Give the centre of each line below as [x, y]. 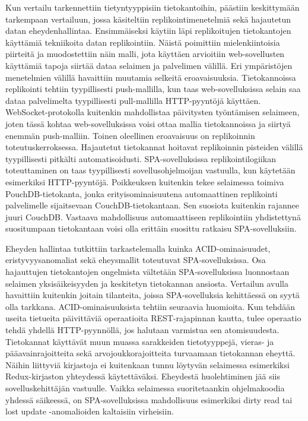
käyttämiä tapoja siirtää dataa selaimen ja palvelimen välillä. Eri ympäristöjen [149, 65]
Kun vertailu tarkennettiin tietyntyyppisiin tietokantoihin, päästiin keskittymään [153, 7]
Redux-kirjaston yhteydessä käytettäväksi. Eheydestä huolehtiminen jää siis [143, 376]
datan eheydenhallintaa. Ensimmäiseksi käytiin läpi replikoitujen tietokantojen [148, 31]
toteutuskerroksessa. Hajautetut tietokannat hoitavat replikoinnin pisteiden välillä [154, 147]
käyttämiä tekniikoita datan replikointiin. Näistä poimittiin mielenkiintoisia [143, 42]
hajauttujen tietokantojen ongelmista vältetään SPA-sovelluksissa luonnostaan [147, 272]
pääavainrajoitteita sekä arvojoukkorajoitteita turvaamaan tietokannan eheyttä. [150, 353]
